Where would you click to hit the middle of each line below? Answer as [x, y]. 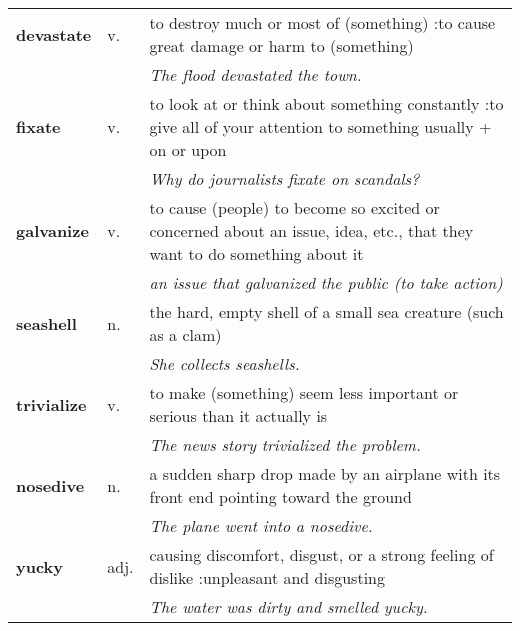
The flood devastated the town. [255, 74]
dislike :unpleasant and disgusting [267, 577]
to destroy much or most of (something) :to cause [322, 22]
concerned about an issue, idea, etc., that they [311, 230]
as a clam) [185, 334]
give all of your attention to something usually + [320, 126]
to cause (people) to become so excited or [294, 207]
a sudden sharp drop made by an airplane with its [325, 473]
